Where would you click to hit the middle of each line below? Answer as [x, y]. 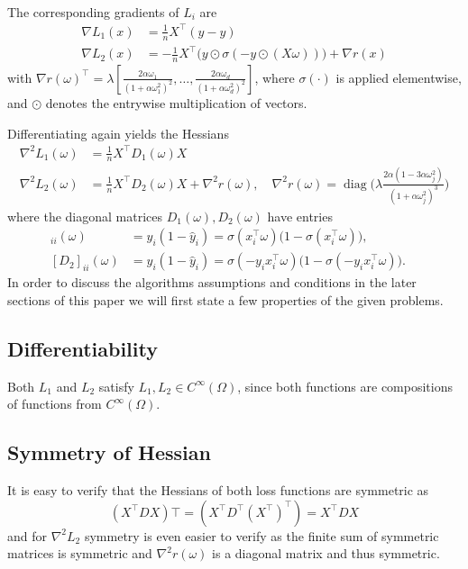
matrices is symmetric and [80, 553]
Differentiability [83, 348]
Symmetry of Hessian [109, 452]
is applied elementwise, [399, 77]
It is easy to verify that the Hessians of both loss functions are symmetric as [218, 490]
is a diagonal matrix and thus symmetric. [326, 553]
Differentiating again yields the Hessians [118, 133]
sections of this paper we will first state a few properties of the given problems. [225, 299]
